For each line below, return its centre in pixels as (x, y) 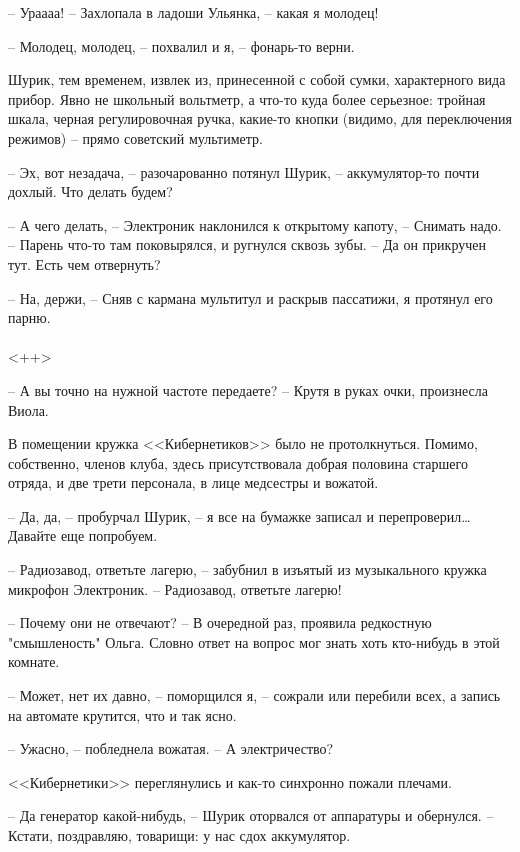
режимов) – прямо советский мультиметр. (135, 137)
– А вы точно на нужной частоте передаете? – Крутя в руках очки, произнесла (248, 389)
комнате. (34, 661)
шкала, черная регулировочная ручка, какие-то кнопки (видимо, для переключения (260, 118)
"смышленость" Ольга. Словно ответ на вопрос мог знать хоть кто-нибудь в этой (254, 641)
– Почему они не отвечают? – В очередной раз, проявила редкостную (220, 622)
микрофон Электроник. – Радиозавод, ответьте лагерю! (175, 588)
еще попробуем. (109, 535)
